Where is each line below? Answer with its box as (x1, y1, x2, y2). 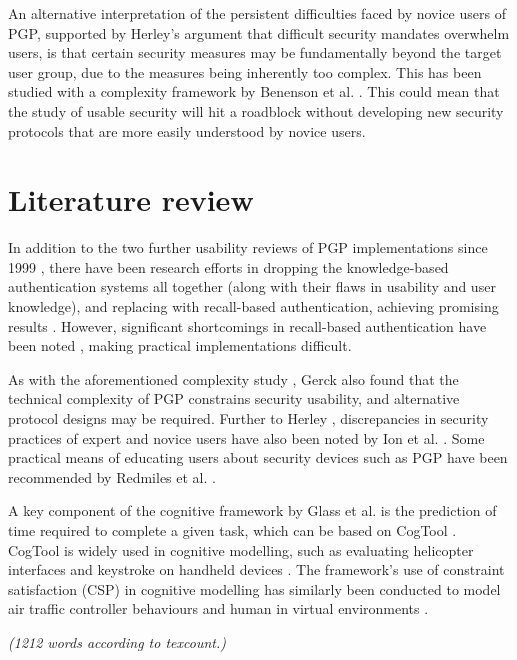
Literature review (8, 179, 254, 220)
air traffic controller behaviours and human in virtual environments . (8, 598, 429, 619)
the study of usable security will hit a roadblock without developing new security (8, 100, 504, 121)
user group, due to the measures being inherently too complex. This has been (8, 61, 482, 82)
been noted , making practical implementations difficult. (8, 335, 352, 356)
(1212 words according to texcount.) (8, 631, 226, 652)
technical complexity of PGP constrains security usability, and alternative (8, 388, 460, 409)
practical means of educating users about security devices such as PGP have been (8, 447, 508, 468)
